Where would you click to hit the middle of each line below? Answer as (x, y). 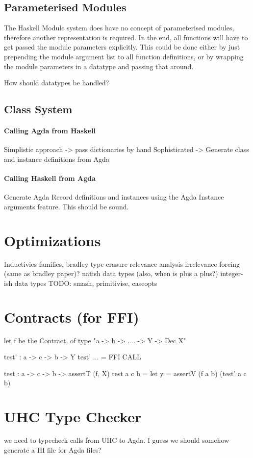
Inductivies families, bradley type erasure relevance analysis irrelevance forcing (122, 264)
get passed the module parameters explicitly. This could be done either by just (122, 47)
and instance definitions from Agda (57, 159)
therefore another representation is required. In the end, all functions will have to (126, 37)
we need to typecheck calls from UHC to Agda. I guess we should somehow (117, 440)
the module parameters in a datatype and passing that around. (99, 66)
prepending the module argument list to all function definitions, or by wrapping (124, 56)
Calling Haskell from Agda (50, 178)
